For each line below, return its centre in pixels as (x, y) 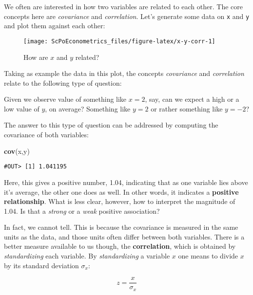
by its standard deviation (41, 265)
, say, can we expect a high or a (192, 99)
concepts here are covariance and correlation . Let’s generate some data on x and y (127, 16)
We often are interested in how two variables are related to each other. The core (123, 6)
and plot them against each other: (55, 26)
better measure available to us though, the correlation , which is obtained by (120, 246)
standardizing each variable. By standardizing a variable (87, 256)
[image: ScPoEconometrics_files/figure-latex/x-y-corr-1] (119, 41)
